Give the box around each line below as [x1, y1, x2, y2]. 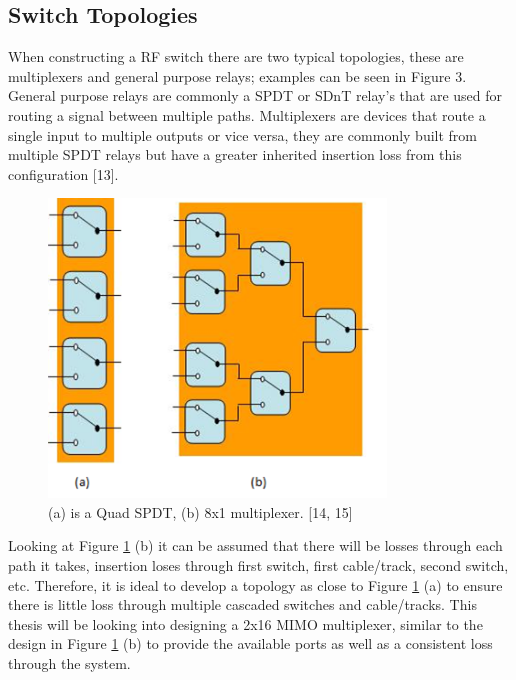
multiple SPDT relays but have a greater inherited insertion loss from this [8, 144, 462, 165]
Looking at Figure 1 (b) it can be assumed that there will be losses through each [8, 535, 503, 556]
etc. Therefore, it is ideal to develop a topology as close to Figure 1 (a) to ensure [8, 574, 503, 595]
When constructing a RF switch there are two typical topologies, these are [8, 46, 464, 67]
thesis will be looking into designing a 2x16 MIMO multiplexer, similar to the [8, 613, 483, 634]
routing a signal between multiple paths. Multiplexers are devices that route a [8, 104, 486, 125]
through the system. [8, 652, 131, 673]
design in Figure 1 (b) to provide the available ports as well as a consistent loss [8, 633, 493, 654]
